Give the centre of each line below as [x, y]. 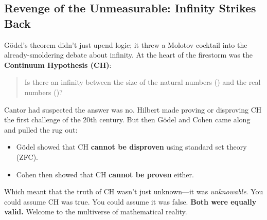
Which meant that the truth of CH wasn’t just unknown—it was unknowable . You [134, 191]
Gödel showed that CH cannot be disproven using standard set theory [131, 147]
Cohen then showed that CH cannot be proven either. [105, 174]
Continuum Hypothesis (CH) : [58, 65]
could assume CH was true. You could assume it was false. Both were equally [130, 201]
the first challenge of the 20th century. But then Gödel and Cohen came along [127, 120]
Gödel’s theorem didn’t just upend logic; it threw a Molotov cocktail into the [126, 44]
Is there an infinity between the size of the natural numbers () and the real [143, 82]
